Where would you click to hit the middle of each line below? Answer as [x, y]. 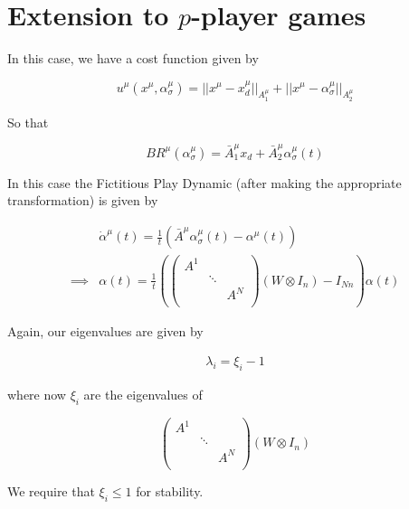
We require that [51, 490]
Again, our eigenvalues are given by [105, 331]
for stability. [170, 490]
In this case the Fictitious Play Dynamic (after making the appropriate [204, 182]
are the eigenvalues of [143, 394]
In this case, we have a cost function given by [133, 58]
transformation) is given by [83, 200]
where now [37, 394]
